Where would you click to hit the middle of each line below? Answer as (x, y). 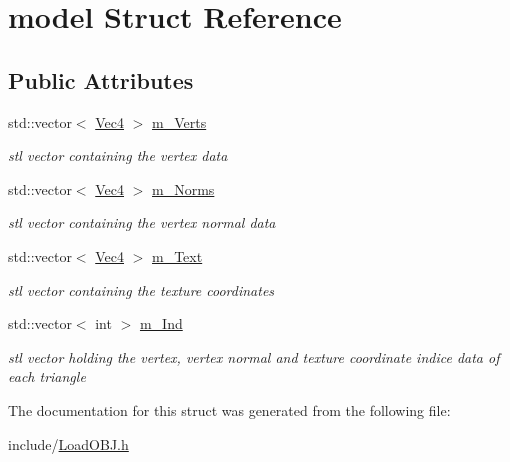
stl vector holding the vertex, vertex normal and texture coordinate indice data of (254, 356)
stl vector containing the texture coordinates (141, 289)
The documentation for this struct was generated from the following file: (229, 409)
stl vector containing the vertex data (118, 155)
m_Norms (183, 188)
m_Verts (179, 121)
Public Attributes (101, 79)
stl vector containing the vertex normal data (142, 222)
